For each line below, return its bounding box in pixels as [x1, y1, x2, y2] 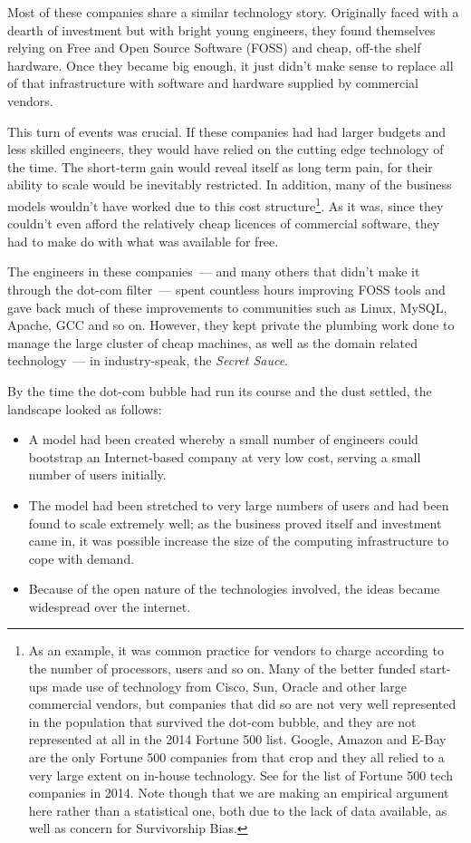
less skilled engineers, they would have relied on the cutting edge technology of [7, 140, 444, 159]
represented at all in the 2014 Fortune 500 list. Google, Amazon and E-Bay [28, 730, 447, 749]
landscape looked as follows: [7, 399, 162, 418]
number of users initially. [28, 465, 167, 484]
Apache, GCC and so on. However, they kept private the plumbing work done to [7, 315, 455, 334]
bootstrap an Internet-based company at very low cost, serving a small [28, 447, 421, 466]
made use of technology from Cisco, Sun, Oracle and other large [52, 676, 408, 695]
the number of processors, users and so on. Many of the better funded [28, 659, 417, 678]
